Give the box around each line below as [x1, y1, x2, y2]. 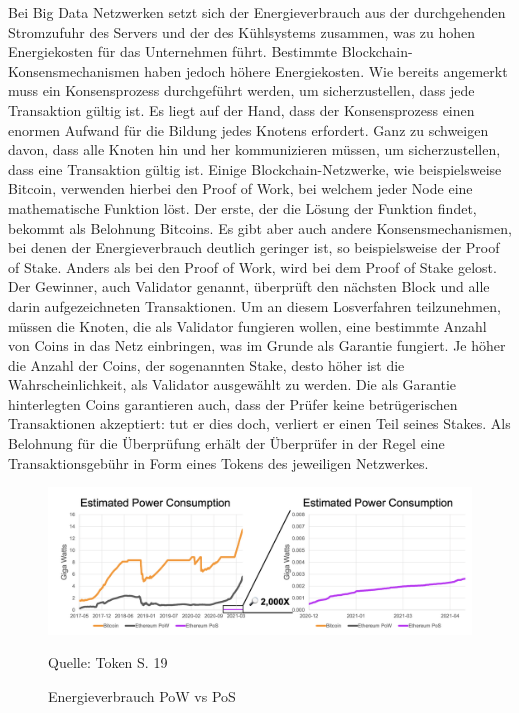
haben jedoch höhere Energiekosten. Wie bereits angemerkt [144, 60, 508, 81]
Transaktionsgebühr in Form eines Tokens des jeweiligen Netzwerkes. [8, 452, 429, 473]
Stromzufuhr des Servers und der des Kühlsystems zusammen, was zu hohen [8, 21, 476, 42]
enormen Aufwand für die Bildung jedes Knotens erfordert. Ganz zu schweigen [8, 119, 489, 140]
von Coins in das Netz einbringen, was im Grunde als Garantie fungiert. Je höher [8, 335, 506, 356]
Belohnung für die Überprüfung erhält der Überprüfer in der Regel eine [8, 433, 445, 454]
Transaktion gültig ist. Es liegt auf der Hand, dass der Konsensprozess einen [8, 99, 475, 120]
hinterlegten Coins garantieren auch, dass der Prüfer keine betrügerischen [8, 393, 458, 414]
